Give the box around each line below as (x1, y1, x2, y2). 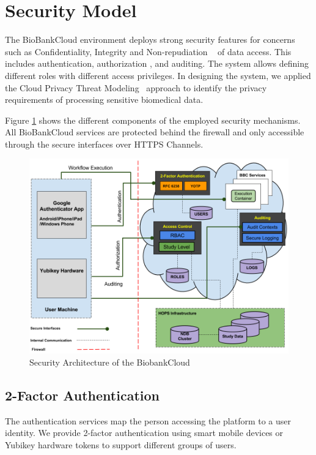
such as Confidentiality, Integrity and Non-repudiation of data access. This (5, 45, 292, 58)
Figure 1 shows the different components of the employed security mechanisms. (5, 113, 301, 126)
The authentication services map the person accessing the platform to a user (5, 414, 292, 427)
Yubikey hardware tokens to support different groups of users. (5, 438, 237, 451)
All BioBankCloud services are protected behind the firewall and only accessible (5, 126, 304, 138)
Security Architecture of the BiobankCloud (29, 356, 190, 369)
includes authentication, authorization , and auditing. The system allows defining (5, 57, 309, 70)
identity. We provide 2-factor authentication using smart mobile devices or (5, 426, 284, 439)
